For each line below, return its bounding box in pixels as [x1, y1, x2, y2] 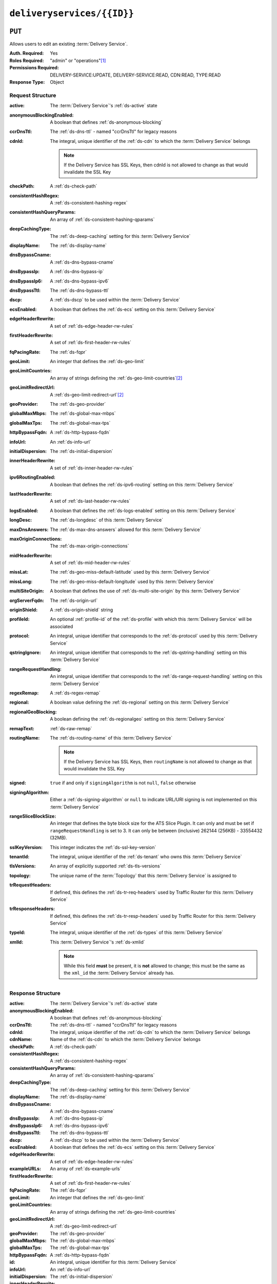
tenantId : [9, 853, 30, 860]
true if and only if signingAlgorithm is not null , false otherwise [50, 780, 196, 786]
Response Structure [9, 989, 61, 996]
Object [50, 79, 64, 85]
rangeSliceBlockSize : [9, 813, 56, 819]
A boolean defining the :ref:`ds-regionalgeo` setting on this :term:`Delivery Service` [50, 716, 226, 722]
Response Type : [9, 79, 45, 85]
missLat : [9, 569, 29, 575]
